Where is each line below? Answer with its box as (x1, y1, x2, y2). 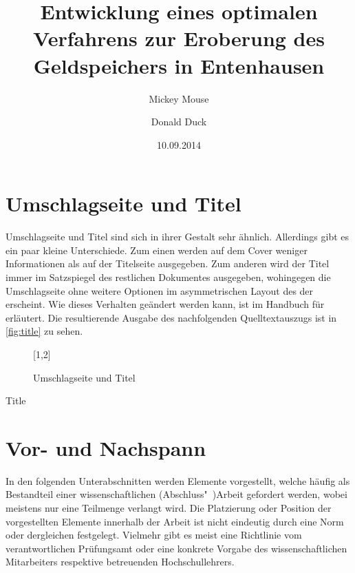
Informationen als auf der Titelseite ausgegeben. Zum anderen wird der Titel (6, 256, 330, 271)
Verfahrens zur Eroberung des (33, 24, 325, 52)
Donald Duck (151, 114, 207, 129)
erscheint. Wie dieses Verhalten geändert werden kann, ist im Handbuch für (6, 297, 325, 311)
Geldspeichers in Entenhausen (33, 51, 325, 79)
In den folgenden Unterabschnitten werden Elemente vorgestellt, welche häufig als (6, 473, 350, 488)
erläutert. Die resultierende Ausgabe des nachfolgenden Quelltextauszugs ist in (6, 310, 337, 324)
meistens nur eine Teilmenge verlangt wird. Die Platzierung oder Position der (6, 501, 332, 515)
